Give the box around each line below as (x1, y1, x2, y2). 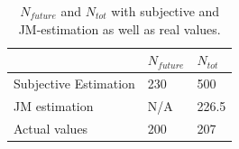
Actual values (14, 118, 88, 137)
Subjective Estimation (14, 74, 135, 93)
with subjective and (111, 2, 220, 20)
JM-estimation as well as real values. (18, 19, 221, 38)
